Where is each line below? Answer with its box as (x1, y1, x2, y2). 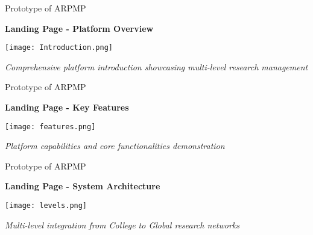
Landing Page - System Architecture (5, 180, 160, 192)
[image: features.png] (5, 122, 96, 131)
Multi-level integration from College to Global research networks (5, 218, 239, 231)
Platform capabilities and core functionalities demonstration (5, 139, 225, 152)
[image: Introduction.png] (5, 43, 113, 52)
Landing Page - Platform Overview (5, 22, 154, 34)
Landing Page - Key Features (5, 101, 129, 114)
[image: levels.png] (5, 201, 87, 210)
